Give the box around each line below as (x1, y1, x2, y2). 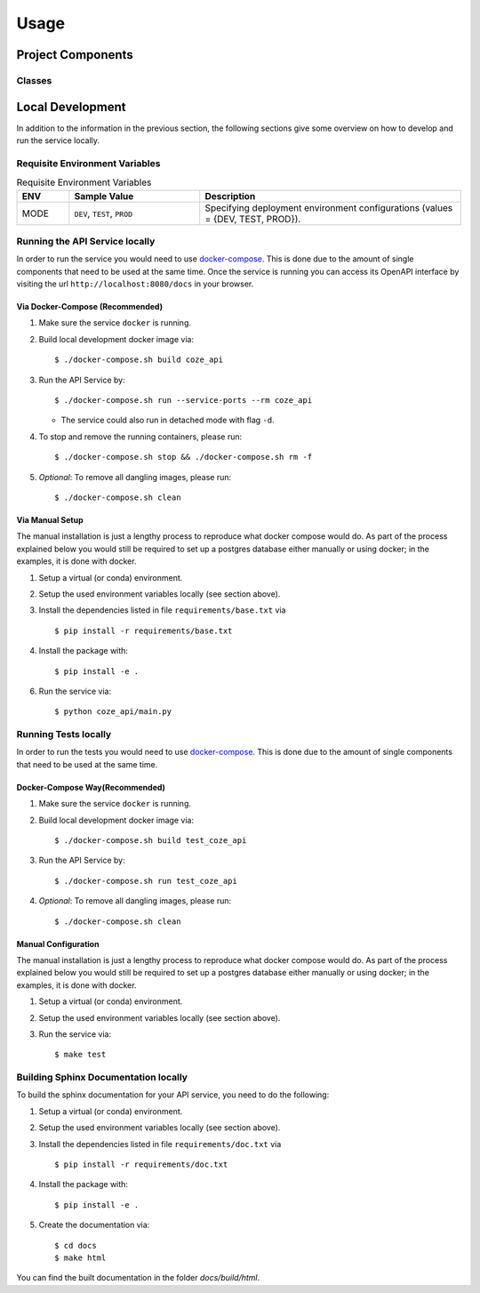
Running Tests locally (16, 728, 112, 741)
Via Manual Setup (16, 514, 84, 525)
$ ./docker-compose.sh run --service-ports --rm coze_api (54, 396, 313, 406)
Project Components (16, 47, 133, 62)
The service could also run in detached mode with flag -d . (60, 414, 275, 426)
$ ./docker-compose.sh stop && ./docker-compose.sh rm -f (54, 452, 313, 462)
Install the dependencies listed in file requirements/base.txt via (38, 605, 286, 615)
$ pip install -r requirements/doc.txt (54, 1159, 228, 1169)
